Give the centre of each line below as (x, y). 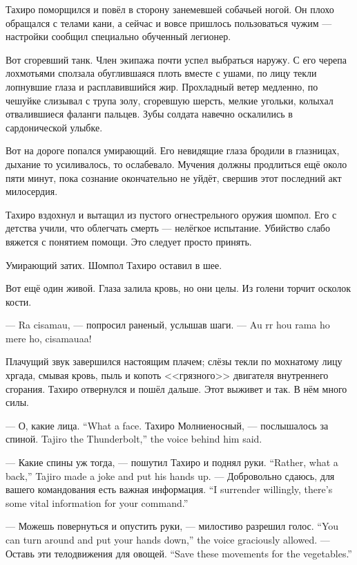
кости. (19, 301)
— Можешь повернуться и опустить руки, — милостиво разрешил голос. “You (172, 526)
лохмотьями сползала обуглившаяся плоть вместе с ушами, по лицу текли (161, 73)
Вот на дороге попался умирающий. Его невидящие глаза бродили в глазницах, (173, 150)
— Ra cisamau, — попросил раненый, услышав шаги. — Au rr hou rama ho (168, 325)
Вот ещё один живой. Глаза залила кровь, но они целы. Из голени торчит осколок (178, 288)
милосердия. (32, 191)
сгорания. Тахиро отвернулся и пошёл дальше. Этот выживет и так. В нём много (176, 388)
